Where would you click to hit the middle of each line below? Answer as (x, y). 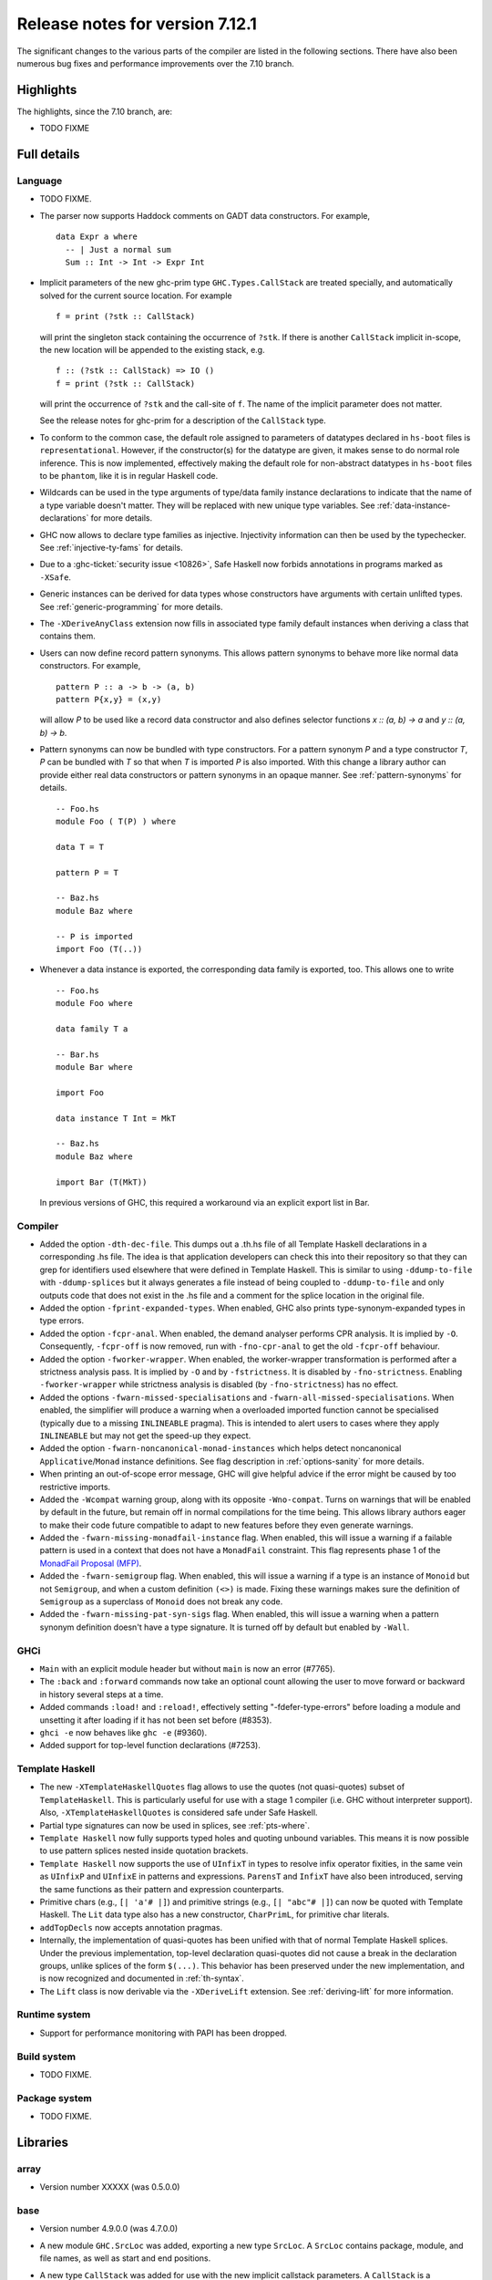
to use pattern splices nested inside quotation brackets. (144, 1850)
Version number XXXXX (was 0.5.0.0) (110, 2187)
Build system (46, 2057)
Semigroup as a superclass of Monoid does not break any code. (161, 1601)
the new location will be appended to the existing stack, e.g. (152, 349)
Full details (48, 155)
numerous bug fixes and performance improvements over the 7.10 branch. (156, 63)
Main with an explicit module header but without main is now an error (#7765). (188, 1668)
